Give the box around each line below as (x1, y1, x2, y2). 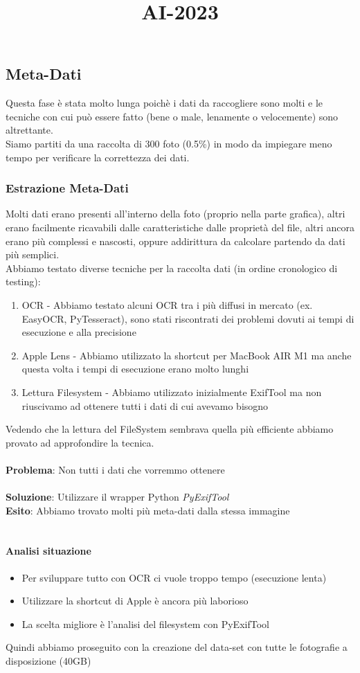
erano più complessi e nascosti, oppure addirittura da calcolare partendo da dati (6, 233, 345, 248)
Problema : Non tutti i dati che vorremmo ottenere (6, 462, 225, 476)
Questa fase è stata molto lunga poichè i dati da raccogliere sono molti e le (6, 96, 323, 110)
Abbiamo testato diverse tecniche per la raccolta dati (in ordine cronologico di (6, 260, 338, 275)
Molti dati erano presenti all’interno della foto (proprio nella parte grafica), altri (6, 206, 345, 221)
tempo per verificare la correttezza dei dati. (6, 150, 190, 164)
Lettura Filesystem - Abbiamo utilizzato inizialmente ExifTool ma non (21, 384, 322, 399)
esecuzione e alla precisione (21, 325, 136, 339)
